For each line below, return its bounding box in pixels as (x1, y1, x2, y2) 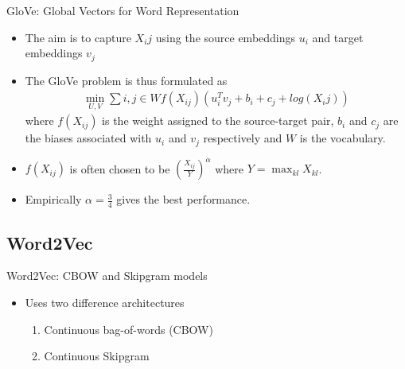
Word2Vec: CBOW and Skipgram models (6, 267, 208, 284)
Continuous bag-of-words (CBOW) (44, 320, 213, 337)
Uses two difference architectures (25, 294, 185, 311)
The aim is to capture (25, 29, 131, 45)
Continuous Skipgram (44, 348, 150, 364)
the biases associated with (25, 130, 152, 146)
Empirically (25, 191, 82, 208)
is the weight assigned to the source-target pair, (102, 112, 334, 129)
